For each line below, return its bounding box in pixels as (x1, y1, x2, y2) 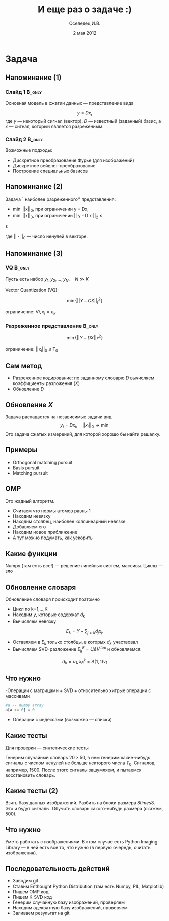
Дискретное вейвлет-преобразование (12, 162, 96, 168)
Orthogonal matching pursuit (12, 459, 73, 465)
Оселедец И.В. (69, 20, 101, 26)
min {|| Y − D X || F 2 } (66, 334, 103, 342)
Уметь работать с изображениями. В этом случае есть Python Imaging (5, 839, 158, 845)
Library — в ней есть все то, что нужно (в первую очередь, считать (5, 845, 151, 851)
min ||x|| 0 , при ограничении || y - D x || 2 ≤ (12, 212, 103, 220)
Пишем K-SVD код (12, 894, 52, 900)
